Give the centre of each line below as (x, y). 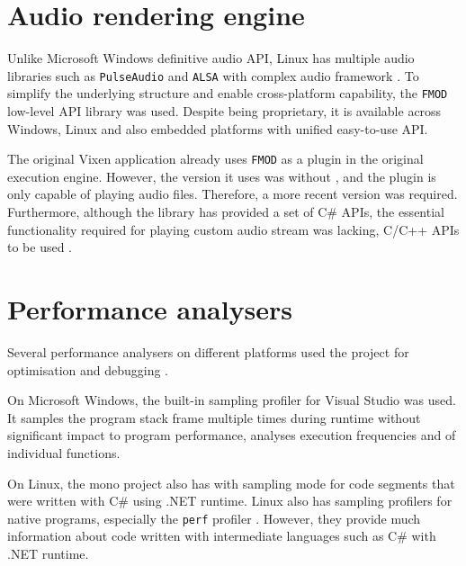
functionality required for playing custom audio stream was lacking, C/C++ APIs (233, 229)
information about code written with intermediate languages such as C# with (222, 536)
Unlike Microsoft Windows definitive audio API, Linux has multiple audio (211, 58)
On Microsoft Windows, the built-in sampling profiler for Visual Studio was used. (232, 400)
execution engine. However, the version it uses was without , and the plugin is (222, 176)
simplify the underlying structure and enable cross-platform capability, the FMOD (228, 93)
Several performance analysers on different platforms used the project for (208, 351)
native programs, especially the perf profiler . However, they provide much (214, 518)
